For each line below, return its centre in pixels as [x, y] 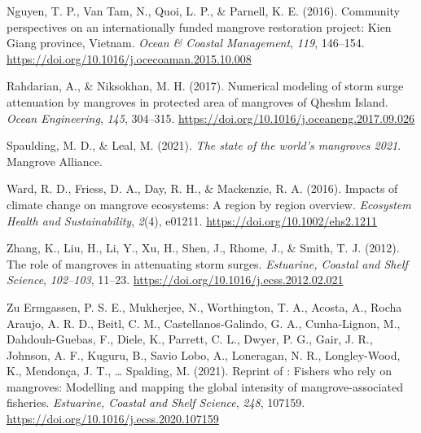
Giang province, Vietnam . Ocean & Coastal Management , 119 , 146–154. [186, 43]
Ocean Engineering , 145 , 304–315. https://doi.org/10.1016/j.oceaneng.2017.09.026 [210, 118]
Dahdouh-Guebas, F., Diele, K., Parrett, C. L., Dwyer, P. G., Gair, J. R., [190, 339]
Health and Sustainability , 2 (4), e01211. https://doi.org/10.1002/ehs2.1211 [192, 220]
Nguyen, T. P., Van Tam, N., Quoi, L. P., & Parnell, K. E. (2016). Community [203, 11]
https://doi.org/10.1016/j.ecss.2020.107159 [113, 419]
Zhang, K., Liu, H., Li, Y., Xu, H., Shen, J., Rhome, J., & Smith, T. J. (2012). [203, 248]
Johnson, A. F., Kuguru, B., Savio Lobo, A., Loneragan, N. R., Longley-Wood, [204, 354]
